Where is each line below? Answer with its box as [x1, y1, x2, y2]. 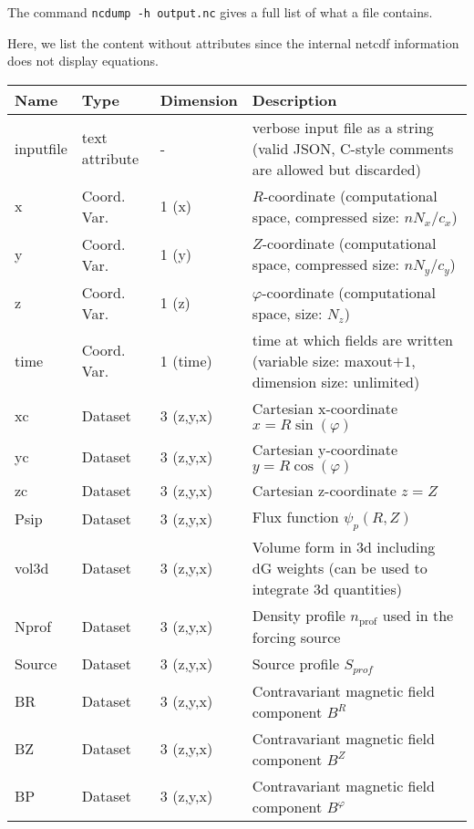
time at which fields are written [252, 328, 453, 350]
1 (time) [160, 349, 212, 371]
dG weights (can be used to [252, 556, 428, 578]
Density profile [252, 604, 345, 626]
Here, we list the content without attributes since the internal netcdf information [7, 33, 459, 52]
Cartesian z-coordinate [252, 479, 397, 501]
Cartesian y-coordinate [252, 438, 398, 460]
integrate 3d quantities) [252, 577, 402, 599]
